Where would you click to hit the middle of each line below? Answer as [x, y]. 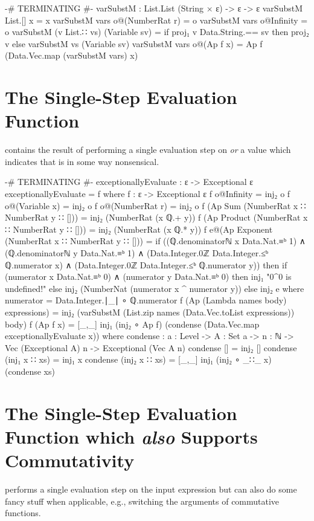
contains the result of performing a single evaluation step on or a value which [148, 150]
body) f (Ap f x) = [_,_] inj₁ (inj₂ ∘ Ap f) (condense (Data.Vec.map [132, 324]
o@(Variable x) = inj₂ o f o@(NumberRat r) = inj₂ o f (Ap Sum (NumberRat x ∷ [155, 205]
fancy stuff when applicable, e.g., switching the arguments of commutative [142, 501]
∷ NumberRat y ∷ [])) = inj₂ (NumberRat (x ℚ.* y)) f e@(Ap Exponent [139, 229]
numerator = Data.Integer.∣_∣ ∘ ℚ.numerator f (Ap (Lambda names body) [146, 300]
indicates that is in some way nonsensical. [82, 161]
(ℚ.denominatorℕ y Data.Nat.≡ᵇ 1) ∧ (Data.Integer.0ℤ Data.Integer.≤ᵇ [137, 253]
